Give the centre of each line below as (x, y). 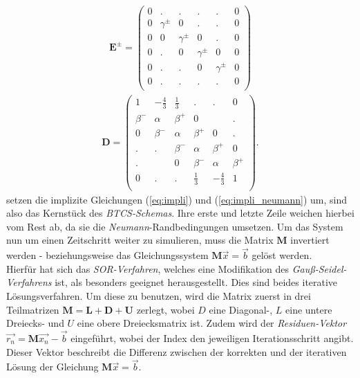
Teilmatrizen (33, 309)
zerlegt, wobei (165, 309)
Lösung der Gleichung (53, 367)
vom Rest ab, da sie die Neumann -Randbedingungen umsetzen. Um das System (175, 226)
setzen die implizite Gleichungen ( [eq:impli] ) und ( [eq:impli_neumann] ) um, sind (177, 199)
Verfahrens (29, 282)
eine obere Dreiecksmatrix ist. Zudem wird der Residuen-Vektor (212, 323)
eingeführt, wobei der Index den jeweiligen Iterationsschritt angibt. (212, 338)
